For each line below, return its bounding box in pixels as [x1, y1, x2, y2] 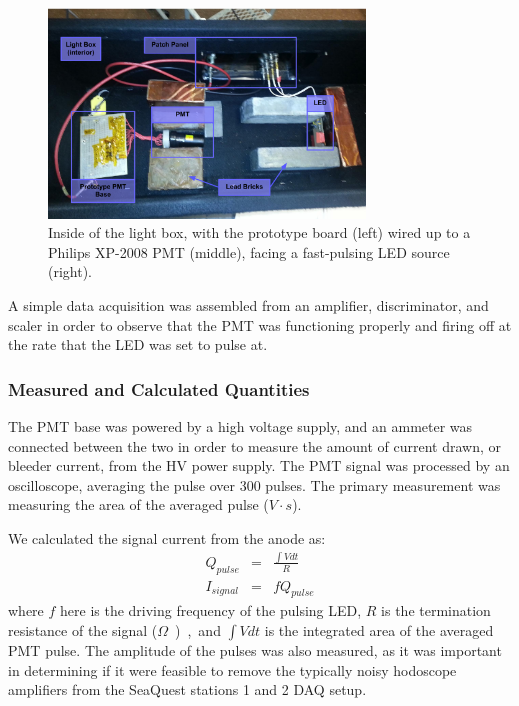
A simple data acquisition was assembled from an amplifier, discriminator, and [8, 294, 489, 315]
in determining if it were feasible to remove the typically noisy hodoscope [8, 659, 457, 680]
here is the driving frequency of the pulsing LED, [60, 600, 362, 621]
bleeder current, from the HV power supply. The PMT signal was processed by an [8, 455, 510, 476]
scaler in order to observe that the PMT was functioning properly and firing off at [8, 314, 512, 335]
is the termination [381, 600, 491, 621]
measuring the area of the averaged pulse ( [8, 494, 269, 515]
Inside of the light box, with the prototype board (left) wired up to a [48, 222, 471, 243]
